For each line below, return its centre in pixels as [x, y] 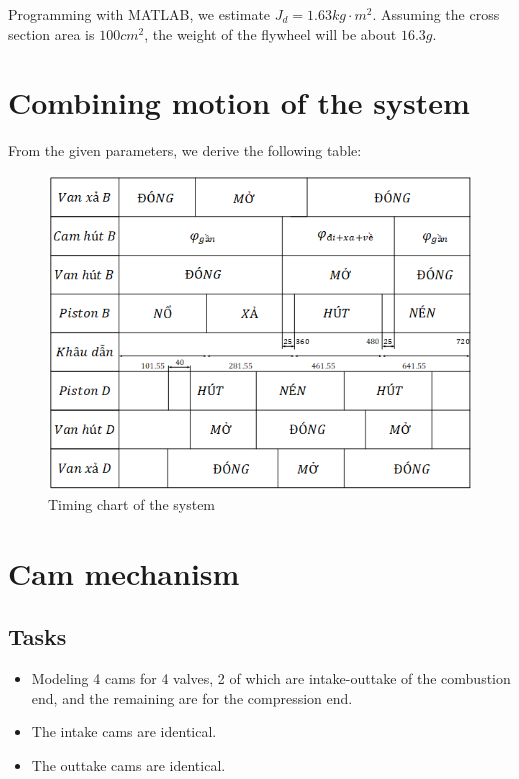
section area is [51, 33]
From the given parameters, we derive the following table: [185, 150]
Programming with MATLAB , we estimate [139, 14]
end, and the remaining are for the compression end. [192, 697]
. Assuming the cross [436, 14]
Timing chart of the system [132, 503]
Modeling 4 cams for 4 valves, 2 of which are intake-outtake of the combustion [271, 677]
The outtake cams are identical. [128, 764]
